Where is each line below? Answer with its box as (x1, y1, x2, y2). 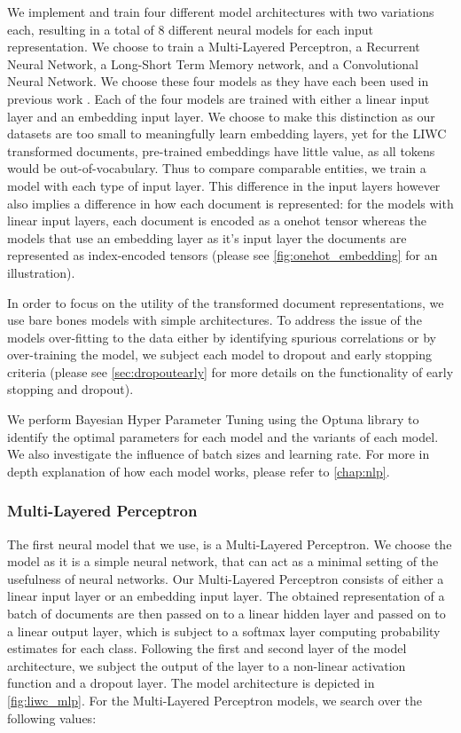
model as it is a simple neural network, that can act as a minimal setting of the (7, 552, 439, 571)
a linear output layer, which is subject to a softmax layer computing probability (7, 621, 441, 640)
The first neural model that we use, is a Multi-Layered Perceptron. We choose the (7, 534, 452, 553)
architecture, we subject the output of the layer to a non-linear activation (7, 656, 406, 674)
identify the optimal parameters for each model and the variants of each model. (7, 427, 439, 445)
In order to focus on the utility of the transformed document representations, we (7, 293, 444, 311)
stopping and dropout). (7, 380, 134, 398)
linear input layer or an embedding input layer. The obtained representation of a (7, 587, 445, 605)
